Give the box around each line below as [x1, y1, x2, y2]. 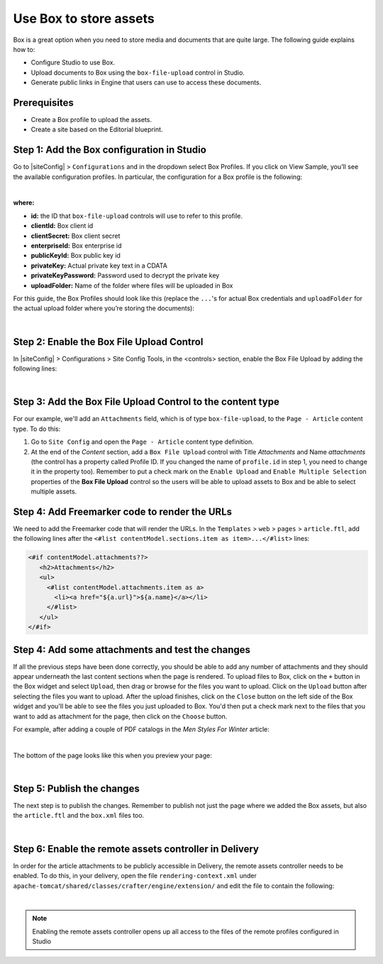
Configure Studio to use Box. [30, 58, 116, 67]
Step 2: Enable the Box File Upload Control [13, 336, 204, 348]
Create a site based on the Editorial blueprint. [30, 125, 163, 134]
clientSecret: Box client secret [30, 231, 121, 240]
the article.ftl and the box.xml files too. [13, 811, 145, 820]
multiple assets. [30, 487, 77, 496]
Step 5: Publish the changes [13, 782, 140, 794]
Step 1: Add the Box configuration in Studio [13, 144, 207, 156]
